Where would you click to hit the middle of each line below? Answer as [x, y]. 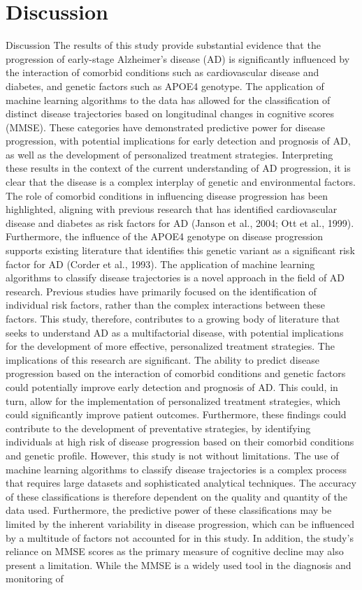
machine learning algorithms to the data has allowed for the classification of [168, 99]
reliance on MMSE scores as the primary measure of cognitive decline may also [175, 551]
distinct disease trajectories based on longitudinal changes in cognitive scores [170, 113]
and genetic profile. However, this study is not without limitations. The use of [172, 455]
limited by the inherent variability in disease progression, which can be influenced [180, 523]
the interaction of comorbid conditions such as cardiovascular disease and [162, 72]
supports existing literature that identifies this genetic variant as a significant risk [180, 250]
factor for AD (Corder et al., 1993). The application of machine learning [160, 264]
